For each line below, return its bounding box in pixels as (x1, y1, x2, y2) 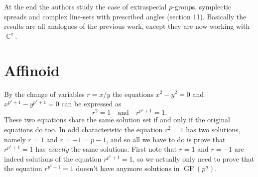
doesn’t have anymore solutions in (76, 163, 180, 174)
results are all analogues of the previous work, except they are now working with (4, 21, 250, 31)
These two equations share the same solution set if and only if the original (4, 114, 230, 125)
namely (4, 134, 26, 144)
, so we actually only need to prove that (132, 153, 255, 164)
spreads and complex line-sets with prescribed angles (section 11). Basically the (4, 11, 247, 21)
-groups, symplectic (172, 1, 231, 11)
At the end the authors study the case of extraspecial (4, 1, 167, 11)
